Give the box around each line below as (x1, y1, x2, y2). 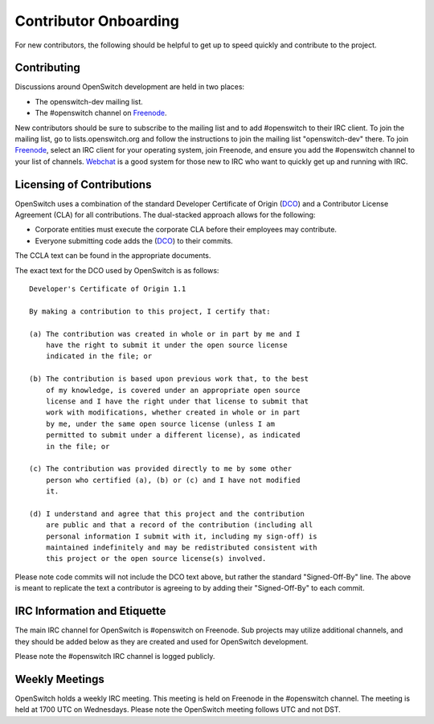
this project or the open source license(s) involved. (45, 554, 267, 563)
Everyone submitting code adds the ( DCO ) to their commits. (35, 235, 233, 245)
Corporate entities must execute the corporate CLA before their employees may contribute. (35, 225, 338, 235)
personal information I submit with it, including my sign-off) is (45, 531, 317, 541)
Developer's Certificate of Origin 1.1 (29, 284, 186, 293)
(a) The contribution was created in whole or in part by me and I (29, 329, 301, 338)
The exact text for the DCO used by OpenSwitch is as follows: (14, 265, 219, 275)
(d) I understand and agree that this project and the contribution (29, 509, 305, 518)
